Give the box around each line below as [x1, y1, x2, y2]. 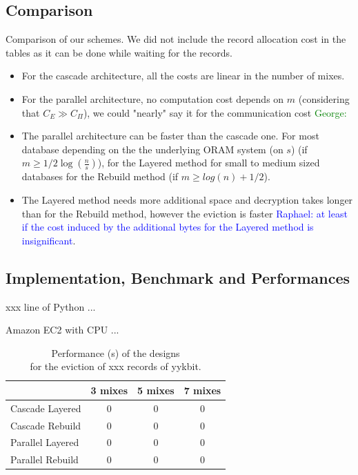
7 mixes [183, 382, 221, 397]
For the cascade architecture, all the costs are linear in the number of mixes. [21, 68, 345, 83]
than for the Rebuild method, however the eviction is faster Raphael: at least [21, 206, 348, 220]
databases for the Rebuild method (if [21, 169, 179, 184]
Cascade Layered [10, 400, 81, 415]
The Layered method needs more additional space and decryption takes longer [21, 192, 353, 206]
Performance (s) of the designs [51, 345, 180, 360]
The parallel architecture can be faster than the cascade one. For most [21, 128, 319, 143]
